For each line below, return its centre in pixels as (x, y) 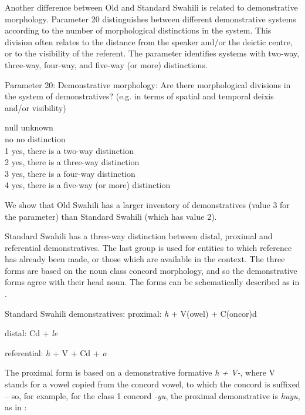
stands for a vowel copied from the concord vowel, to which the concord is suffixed (152, 384)
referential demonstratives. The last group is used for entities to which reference (148, 247)
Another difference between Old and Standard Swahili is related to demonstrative (151, 7)
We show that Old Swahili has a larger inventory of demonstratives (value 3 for (147, 204)
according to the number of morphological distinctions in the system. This (138, 30)
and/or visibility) (35, 107)
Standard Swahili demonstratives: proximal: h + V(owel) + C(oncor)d (131, 313)
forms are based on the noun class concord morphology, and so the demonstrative (151, 270)
